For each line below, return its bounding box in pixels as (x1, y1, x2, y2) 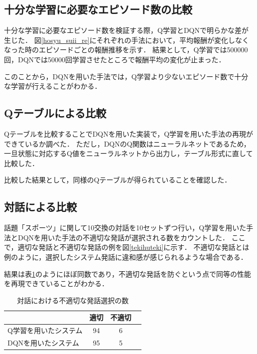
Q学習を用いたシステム (7, 325, 83, 336)
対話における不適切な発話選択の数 (17, 295, 129, 305)
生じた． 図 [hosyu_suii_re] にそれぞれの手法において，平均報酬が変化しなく (4, 34, 250, 45)
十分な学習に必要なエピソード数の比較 (4, 1, 192, 17)
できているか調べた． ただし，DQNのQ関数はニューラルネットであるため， (4, 138, 251, 149)
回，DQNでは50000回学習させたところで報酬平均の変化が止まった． (4, 54, 226, 64)
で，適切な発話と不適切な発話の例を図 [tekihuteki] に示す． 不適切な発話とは (4, 242, 250, 252)
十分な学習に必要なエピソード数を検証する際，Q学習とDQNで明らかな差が (4, 25, 249, 35)
